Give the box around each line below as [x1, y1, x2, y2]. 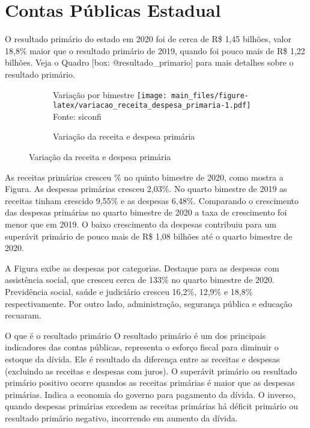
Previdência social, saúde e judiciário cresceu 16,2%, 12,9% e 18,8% [5, 285, 253, 297]
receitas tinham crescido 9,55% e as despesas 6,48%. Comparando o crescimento [5, 194, 299, 206]
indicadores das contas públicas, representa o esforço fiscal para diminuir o [5, 341, 279, 353]
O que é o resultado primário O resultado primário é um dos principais [5, 329, 266, 341]
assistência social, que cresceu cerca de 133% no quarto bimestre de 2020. [5, 273, 275, 286]
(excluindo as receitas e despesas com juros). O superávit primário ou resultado [5, 364, 297, 377]
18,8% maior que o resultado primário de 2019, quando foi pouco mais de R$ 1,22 [5, 44, 305, 57]
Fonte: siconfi [53, 110, 102, 122]
